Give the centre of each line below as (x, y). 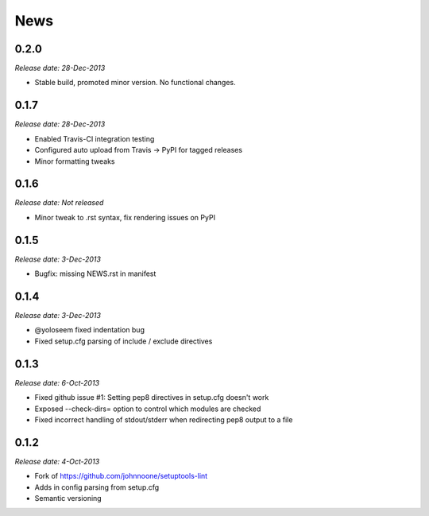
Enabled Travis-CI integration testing (95, 138)
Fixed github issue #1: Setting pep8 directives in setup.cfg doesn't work (152, 398)
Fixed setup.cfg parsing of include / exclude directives (124, 341)
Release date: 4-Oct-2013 (57, 461)
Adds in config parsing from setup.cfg (97, 487)
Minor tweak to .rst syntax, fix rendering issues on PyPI (125, 217)
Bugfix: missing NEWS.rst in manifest (95, 274)
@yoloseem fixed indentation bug (89, 330)
